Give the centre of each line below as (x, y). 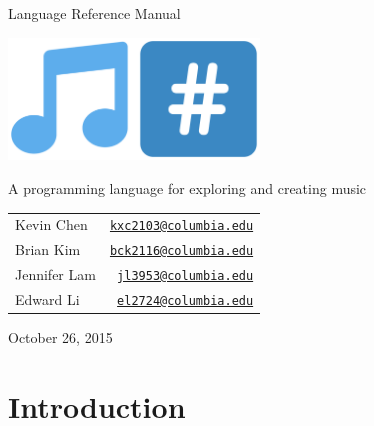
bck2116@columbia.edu (181, 251)
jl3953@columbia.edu (185, 276)
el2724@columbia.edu (185, 301)
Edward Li (47, 299)
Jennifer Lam (55, 274)
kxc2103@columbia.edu (181, 226)
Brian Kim (48, 249)
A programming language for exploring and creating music (187, 187)
